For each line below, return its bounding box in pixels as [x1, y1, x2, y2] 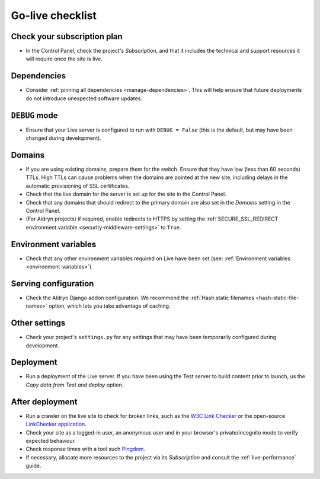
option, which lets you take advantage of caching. [48, 302, 171, 309]
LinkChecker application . [25, 421, 87, 428]
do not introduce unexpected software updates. [25, 95, 142, 102]
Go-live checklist [11, 9, 97, 22]
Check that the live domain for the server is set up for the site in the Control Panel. [25, 190, 226, 198]
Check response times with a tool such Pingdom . [25, 445, 145, 453]
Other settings [11, 318, 66, 328]
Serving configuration [11, 279, 94, 289]
